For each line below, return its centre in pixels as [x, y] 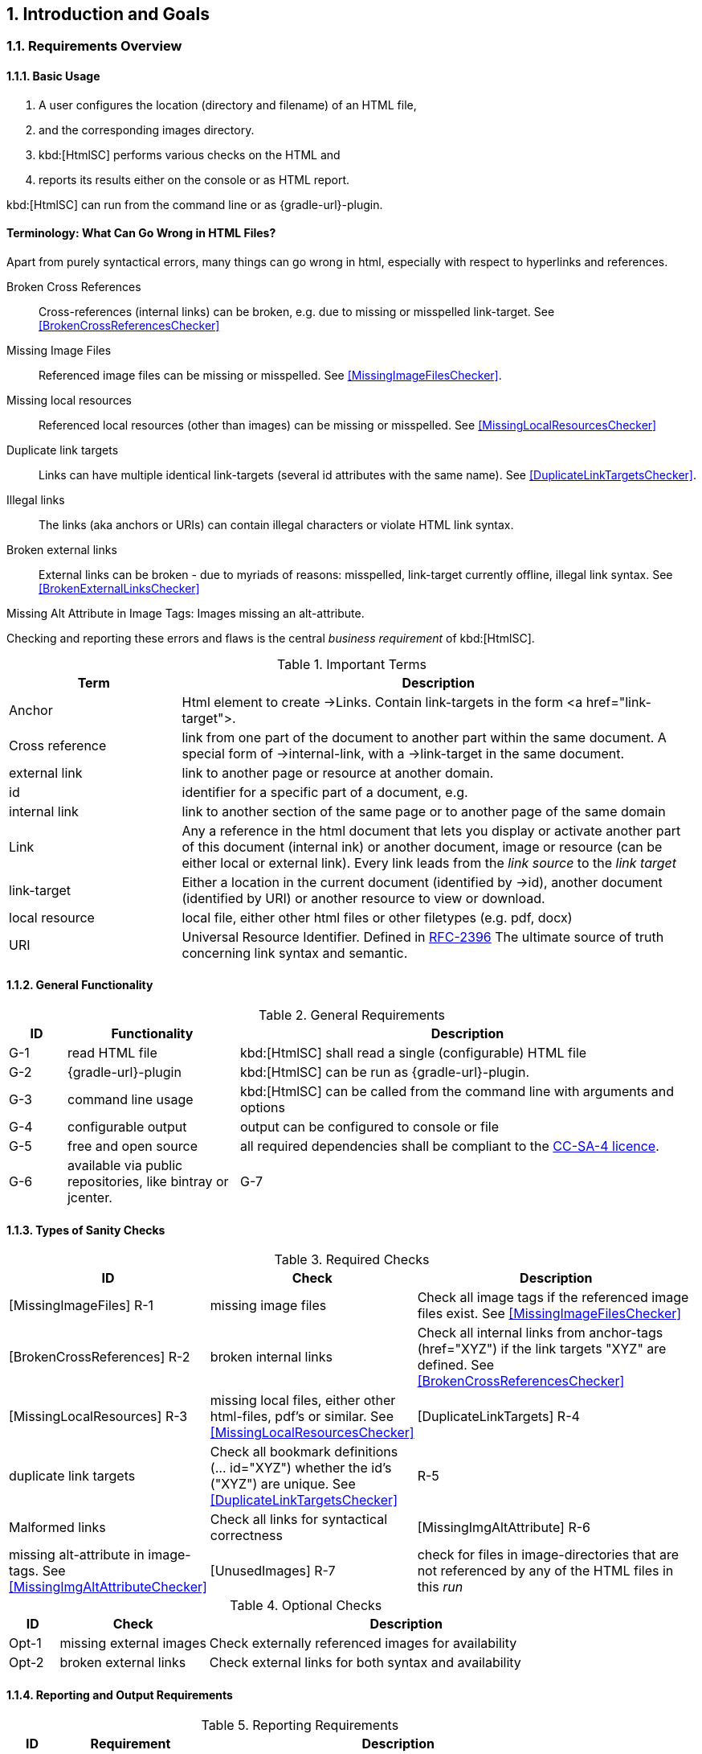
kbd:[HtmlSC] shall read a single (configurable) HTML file [413, 1053]
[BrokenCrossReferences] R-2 [100, 1357]
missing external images [133, 1643]
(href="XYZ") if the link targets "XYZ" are [542, 1349]
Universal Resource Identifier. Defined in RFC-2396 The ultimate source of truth [423, 937]
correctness [246, 1536]
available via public [125, 1166]
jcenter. [90, 1198]
